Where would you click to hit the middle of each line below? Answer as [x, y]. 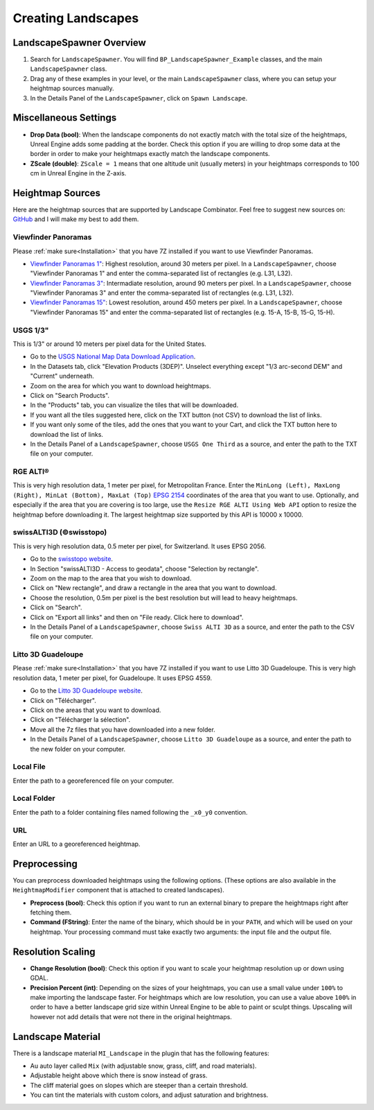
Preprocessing [45, 864]
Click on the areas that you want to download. [96, 710]
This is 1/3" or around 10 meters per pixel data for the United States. [110, 344]
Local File [29, 767]
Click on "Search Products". [70, 395]
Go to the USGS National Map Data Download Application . [113, 356]
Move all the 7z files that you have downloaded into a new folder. [123, 729]
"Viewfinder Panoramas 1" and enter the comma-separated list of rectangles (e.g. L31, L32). [161, 273]
